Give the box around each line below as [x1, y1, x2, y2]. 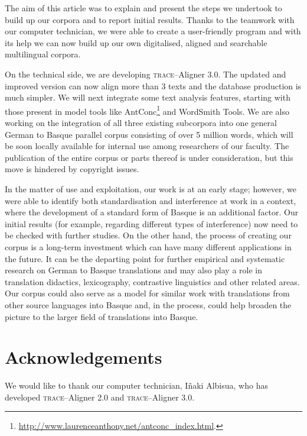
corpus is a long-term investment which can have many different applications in [5, 240, 292, 253]
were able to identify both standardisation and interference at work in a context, [5, 194, 296, 206]
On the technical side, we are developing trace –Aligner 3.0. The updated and [5, 67, 286, 80]
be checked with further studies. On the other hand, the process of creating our [5, 229, 292, 241]
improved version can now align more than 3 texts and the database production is [5, 79, 302, 92]
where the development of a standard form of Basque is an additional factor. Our [5, 206, 299, 218]
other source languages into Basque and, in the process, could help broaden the [5, 298, 292, 311]
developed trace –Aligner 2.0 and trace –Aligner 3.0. [5, 390, 195, 403]
